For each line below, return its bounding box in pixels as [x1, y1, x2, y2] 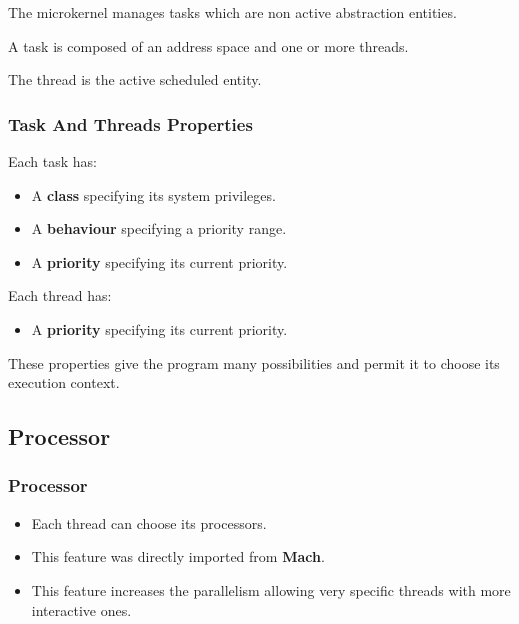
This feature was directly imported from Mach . [31, 546, 325, 567]
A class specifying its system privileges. [31, 184, 276, 205]
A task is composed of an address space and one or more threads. [8, 35, 409, 56]
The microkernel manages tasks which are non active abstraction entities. [8, 2, 457, 22]
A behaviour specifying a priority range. [31, 218, 287, 239]
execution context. [8, 372, 120, 393]
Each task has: [8, 151, 98, 171]
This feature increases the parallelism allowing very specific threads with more [31, 579, 511, 600]
